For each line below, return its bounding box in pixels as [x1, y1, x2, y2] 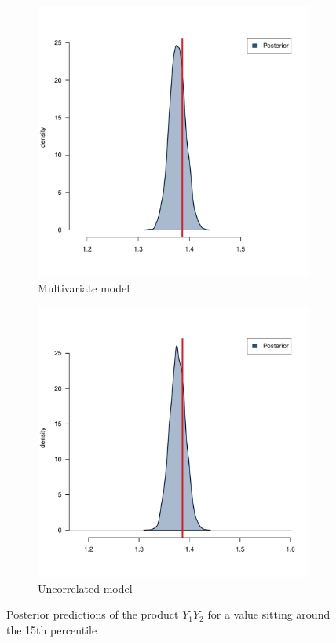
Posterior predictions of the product [6, 606, 179, 623]
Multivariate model [38, 279, 130, 296]
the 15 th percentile [6, 621, 97, 637]
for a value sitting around [207, 606, 331, 623]
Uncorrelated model [38, 579, 133, 596]
